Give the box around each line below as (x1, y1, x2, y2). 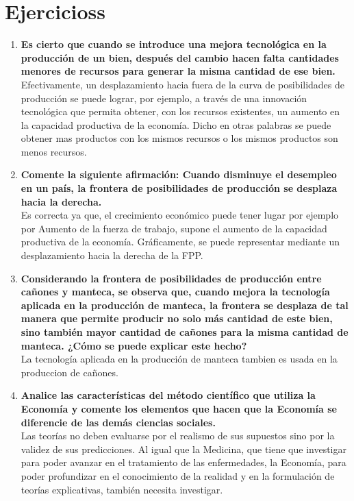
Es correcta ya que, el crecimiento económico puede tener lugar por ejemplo (21, 208, 339, 222)
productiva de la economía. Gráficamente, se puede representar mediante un (21, 234, 340, 249)
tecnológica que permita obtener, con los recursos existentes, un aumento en (21, 104, 340, 119)
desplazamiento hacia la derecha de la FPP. (21, 248, 203, 262)
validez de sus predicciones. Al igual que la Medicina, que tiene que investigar (21, 441, 346, 456)
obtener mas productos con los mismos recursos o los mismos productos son (21, 131, 338, 145)
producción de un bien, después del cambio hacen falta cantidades (21, 50, 339, 64)
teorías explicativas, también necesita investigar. (21, 482, 223, 496)
